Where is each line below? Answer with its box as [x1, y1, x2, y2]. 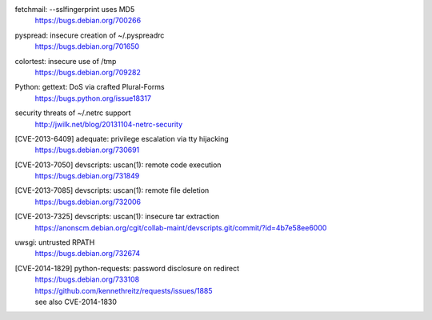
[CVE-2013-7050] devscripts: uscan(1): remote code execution [14, 160, 222, 170]
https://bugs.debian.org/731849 [34, 171, 140, 181]
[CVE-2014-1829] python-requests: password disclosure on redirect [14, 263, 240, 273]
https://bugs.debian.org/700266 [34, 16, 142, 26]
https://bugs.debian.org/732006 [34, 197, 142, 206]
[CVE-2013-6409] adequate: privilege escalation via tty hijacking [14, 134, 230, 143]
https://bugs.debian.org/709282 [34, 67, 142, 77]
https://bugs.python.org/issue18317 [34, 93, 152, 103]
